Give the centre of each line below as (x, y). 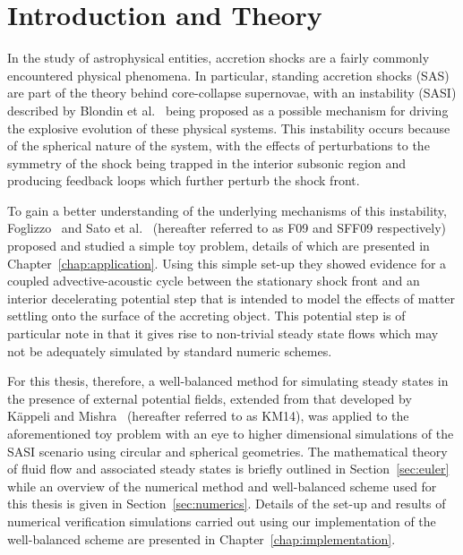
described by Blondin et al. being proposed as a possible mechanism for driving (228, 110)
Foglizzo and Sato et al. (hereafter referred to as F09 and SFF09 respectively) (227, 228)
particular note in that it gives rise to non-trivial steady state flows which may (223, 333)
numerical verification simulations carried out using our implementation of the (222, 521)
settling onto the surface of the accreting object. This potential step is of (206, 316)
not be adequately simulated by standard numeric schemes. (170, 350)
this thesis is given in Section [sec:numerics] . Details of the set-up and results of (227, 504)
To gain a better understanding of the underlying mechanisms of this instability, (227, 210)
